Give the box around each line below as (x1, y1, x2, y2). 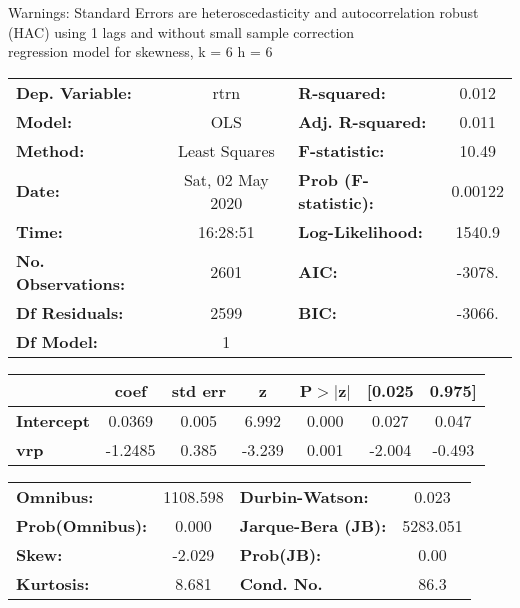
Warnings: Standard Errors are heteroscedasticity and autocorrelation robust (8, 2, 479, 22)
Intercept (16, 408, 90, 432)
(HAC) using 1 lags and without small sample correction (8, 21, 355, 42)
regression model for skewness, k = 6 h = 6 (8, 41, 273, 62)
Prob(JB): (239, 542, 322, 566)
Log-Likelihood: (298, 219, 423, 243)
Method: (16, 138, 85, 162)
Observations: (16, 271, 126, 295)
